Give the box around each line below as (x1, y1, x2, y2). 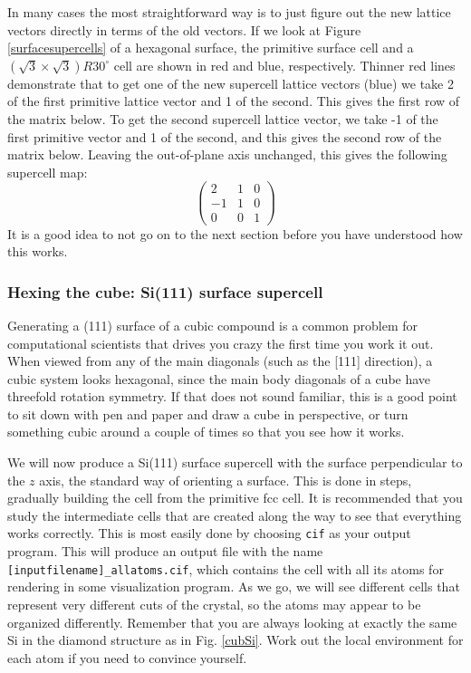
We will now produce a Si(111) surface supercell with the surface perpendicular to (7, 453, 463, 472)
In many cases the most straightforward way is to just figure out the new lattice (7, 3, 451, 21)
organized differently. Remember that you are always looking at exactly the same (7, 612, 457, 631)
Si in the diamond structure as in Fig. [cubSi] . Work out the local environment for (7, 630, 464, 649)
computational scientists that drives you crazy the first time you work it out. (7, 333, 434, 352)
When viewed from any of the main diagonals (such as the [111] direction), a (7, 351, 433, 370)
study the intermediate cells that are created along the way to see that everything (7, 505, 462, 524)
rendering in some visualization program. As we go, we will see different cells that (7, 577, 460, 596)
